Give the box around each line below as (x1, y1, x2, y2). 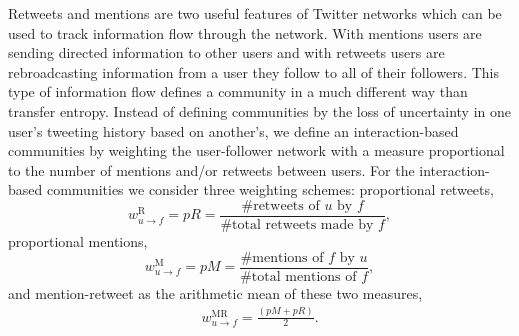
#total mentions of (240, 269, 357, 284)
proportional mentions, (8, 231, 148, 251)
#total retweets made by (220, 218, 374, 232)
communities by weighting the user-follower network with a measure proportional (8, 140, 505, 161)
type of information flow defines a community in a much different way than (8, 81, 468, 102)
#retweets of (241, 198, 320, 213)
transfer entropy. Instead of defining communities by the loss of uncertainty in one (8, 100, 512, 121)
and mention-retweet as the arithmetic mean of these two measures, (8, 282, 423, 303)
